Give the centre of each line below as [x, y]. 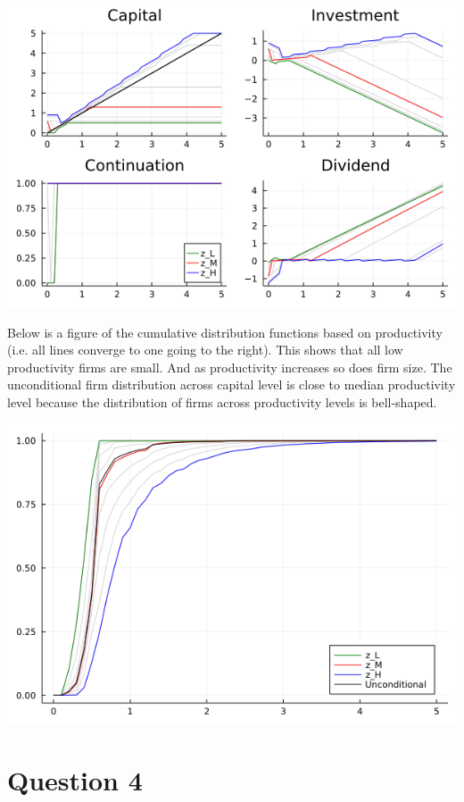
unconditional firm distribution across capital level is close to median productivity [232, 384]
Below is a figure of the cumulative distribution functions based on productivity [225, 332]
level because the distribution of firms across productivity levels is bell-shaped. [222, 401]
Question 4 [75, 780]
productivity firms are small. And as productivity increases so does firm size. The [230, 367]
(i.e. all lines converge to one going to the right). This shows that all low [205, 350]
